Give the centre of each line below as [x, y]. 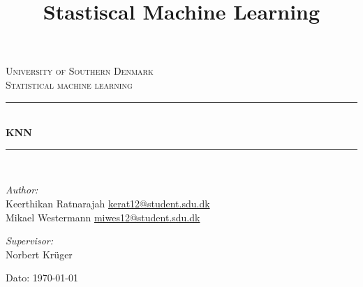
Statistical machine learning [69, 84]
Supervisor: [29, 241]
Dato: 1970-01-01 [42, 278]
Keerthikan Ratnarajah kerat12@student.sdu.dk [108, 203]
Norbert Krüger [39, 254]
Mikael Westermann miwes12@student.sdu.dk [103, 217]
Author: [22, 190]
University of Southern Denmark [80, 71]
